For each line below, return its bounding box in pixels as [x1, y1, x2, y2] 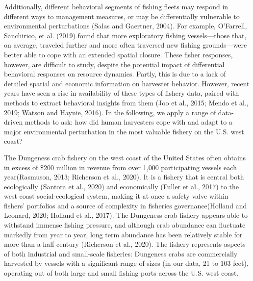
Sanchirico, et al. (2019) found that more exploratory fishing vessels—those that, [4, 30, 247, 40]
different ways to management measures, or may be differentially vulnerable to [4, 11, 240, 21]
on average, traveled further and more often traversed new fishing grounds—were [4, 40, 247, 50]
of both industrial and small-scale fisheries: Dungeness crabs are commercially [4, 248, 238, 258]
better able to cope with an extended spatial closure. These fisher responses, [4, 49, 233, 59]
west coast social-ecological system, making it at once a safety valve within [4, 191, 228, 201]
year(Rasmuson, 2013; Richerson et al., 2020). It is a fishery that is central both [4, 172, 244, 182]
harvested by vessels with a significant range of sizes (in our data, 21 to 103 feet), [4, 258, 249, 268]
